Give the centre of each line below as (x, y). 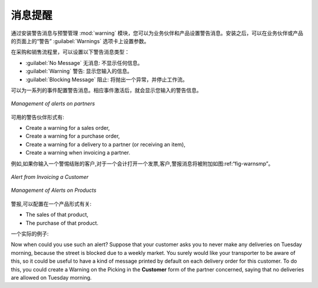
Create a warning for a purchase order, (73, 136)
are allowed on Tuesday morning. (51, 277)
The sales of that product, (57, 215)
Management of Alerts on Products (54, 190)
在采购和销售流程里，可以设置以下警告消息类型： (70, 52)
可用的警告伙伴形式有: (38, 117)
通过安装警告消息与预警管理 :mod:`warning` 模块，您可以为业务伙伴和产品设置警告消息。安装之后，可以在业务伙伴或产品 (157, 33)
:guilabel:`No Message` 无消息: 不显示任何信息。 (84, 63)
